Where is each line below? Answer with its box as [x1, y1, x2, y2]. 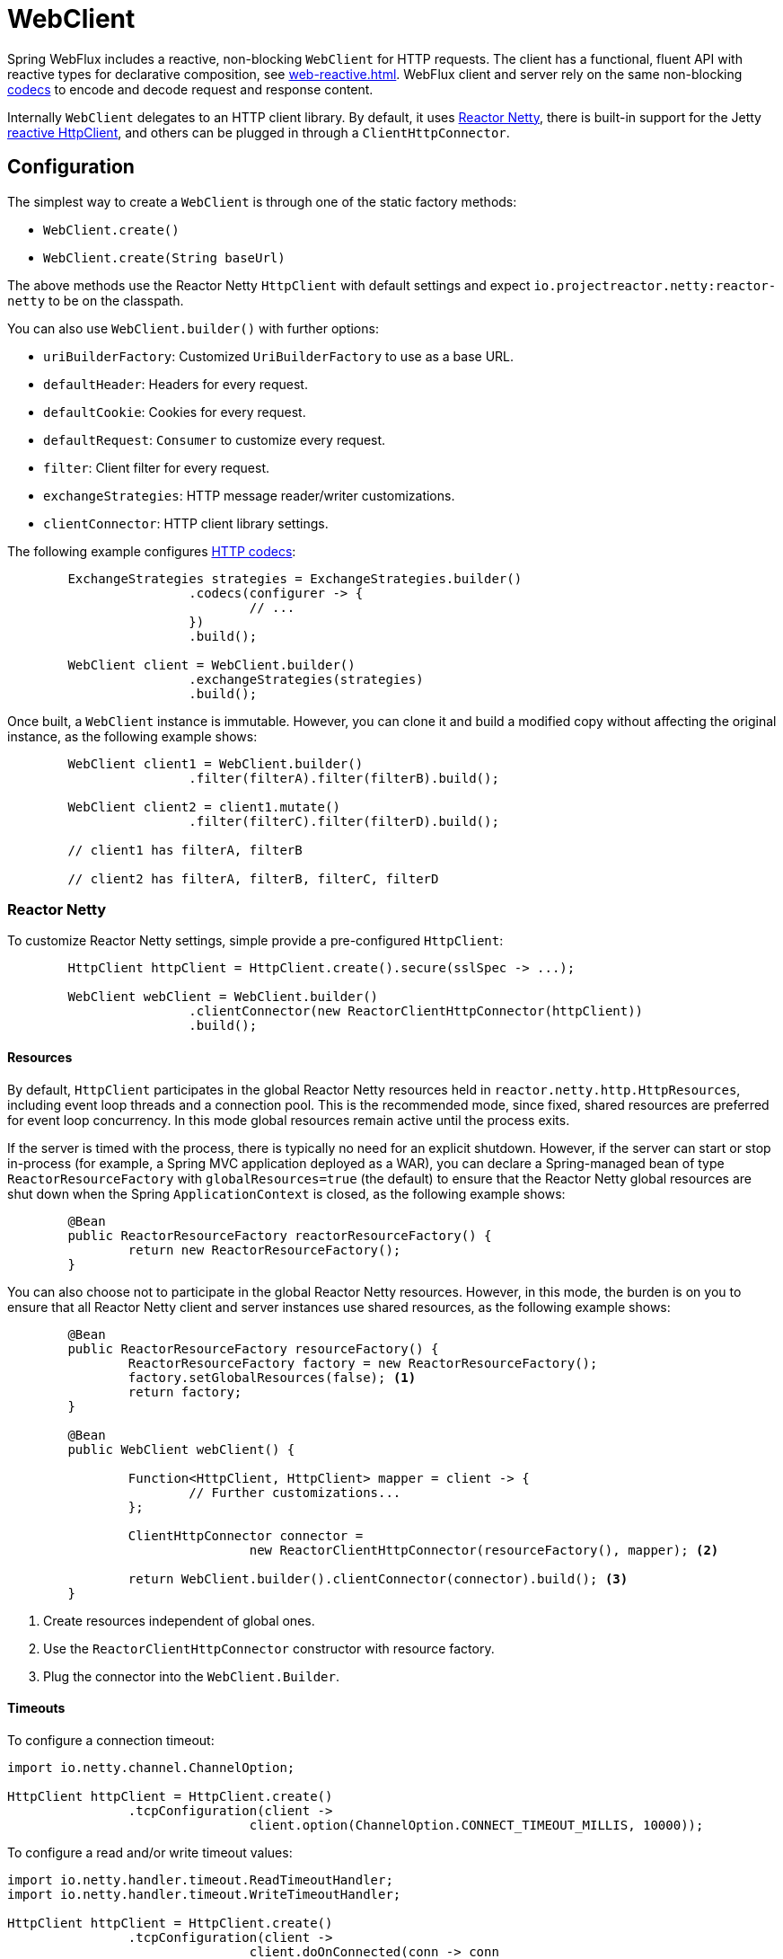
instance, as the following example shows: [7, 728, 258, 744]
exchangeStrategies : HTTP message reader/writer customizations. [43, 487, 455, 503]
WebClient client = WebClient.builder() [67, 657, 356, 672]
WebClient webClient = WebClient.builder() [67, 989, 379, 1005]
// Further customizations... [189, 1485, 401, 1500]
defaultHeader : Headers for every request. [43, 376, 308, 392]
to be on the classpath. [48, 292, 184, 308]
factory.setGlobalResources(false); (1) [128, 1370, 417, 1385]
